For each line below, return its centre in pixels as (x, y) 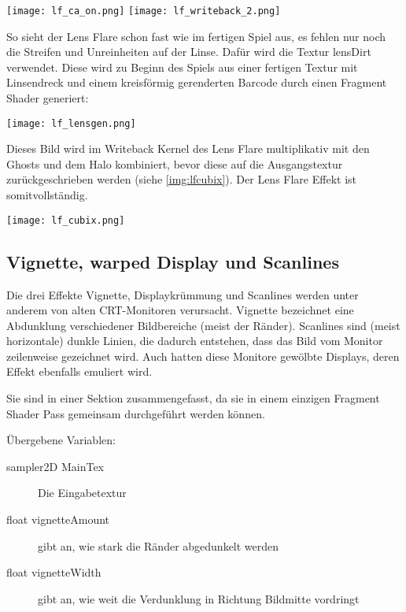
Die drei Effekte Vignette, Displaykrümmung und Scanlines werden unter (183, 294)
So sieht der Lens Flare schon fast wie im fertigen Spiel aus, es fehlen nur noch (196, 36)
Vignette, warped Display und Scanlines (173, 261)
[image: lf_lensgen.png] (71, 123)
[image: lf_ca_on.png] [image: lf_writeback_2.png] (144, 11)
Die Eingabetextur (82, 493)
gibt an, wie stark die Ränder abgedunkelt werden (159, 545)
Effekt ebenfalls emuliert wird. (79, 371)
